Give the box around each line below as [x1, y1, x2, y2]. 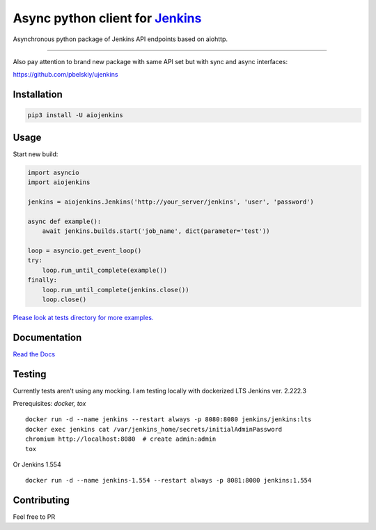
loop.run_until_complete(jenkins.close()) [42, 286, 189, 294]
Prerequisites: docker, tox [13, 400, 86, 408]
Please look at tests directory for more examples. [13, 313, 154, 321]
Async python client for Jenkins [13, 10, 202, 26]
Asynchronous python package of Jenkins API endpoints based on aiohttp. [13, 35, 228, 43]
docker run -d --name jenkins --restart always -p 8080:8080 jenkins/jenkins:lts [25, 416, 312, 423]
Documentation [13, 331, 82, 343]
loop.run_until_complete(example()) [42, 266, 167, 274]
